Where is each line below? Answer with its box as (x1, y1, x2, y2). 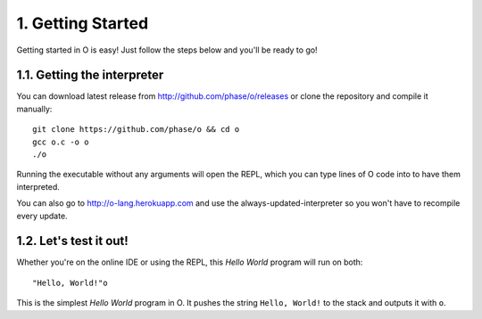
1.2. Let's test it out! (16, 233, 129, 249)
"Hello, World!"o (32, 277, 108, 288)
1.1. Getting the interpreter (16, 68, 164, 83)
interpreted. (16, 181, 60, 192)
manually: (16, 103, 53, 114)
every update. (16, 210, 68, 221)
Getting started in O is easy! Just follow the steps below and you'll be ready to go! (16, 45, 318, 55)
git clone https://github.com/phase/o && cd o (32, 125, 240, 135)
